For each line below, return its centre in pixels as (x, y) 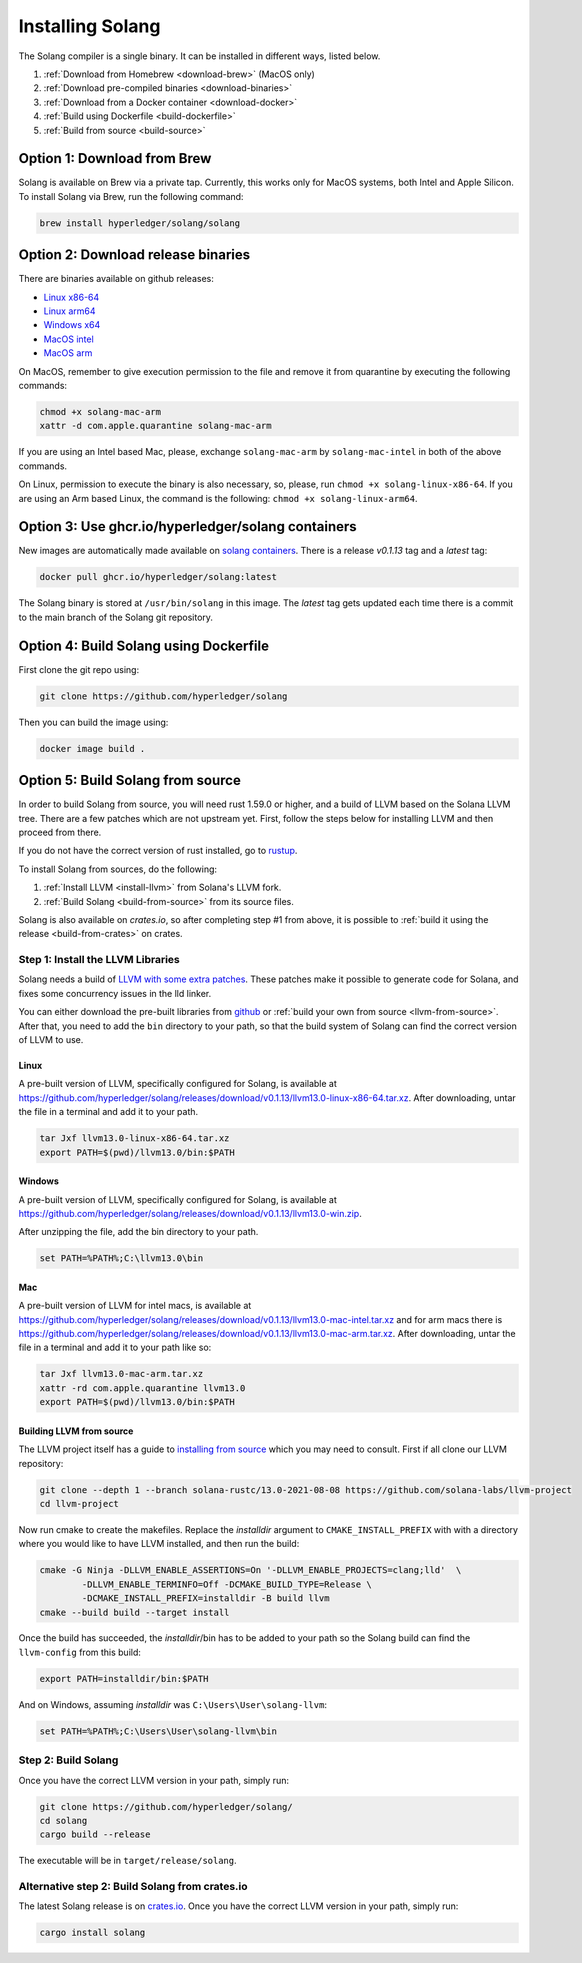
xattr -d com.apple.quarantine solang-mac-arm (155, 426)
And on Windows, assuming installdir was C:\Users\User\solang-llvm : (172, 1704)
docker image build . (92, 748)
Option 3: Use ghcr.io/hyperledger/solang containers (187, 526)
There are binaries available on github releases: (116, 279)
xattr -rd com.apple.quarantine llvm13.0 (142, 1388)
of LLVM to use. (51, 1039)
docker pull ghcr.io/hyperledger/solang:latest (158, 577)
